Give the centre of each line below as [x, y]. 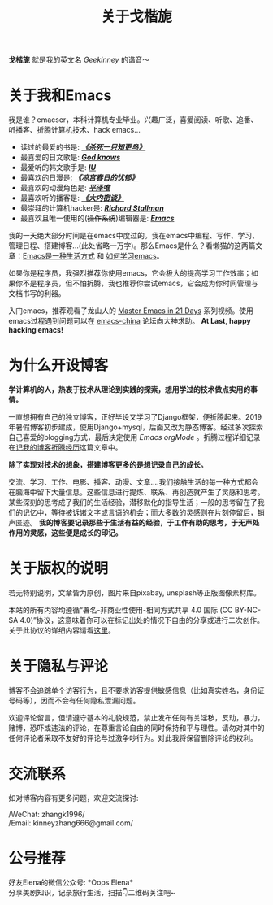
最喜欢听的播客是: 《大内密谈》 [72, 198]
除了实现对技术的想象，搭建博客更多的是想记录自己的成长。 [108, 465]
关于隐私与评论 [58, 666]
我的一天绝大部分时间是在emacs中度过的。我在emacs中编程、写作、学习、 [134, 236]
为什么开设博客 [58, 365]
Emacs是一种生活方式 [59, 256]
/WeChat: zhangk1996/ [47, 814]
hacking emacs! [36, 330]
